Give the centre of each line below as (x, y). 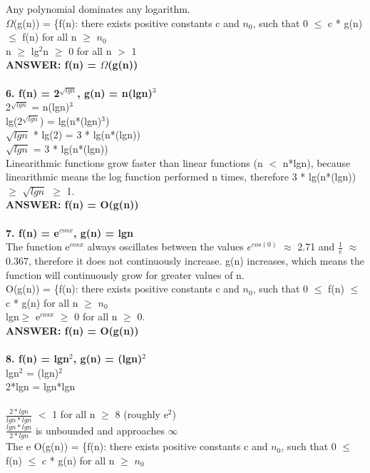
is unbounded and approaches (100, 430)
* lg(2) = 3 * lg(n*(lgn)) (87, 134)
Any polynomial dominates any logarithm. (98, 9)
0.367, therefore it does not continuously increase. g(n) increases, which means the (185, 260)
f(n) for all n (50, 37)
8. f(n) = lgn (37, 358)
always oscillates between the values (165, 246)
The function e (38, 246)
